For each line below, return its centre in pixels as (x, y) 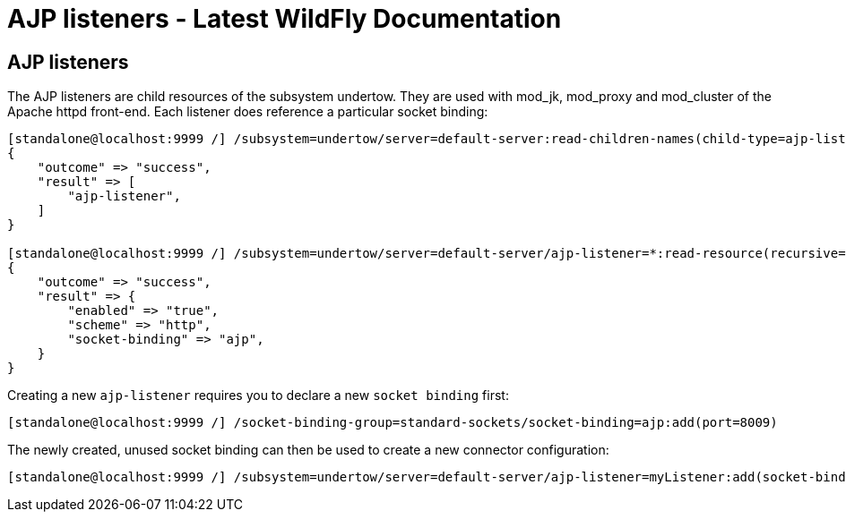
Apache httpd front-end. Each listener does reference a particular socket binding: (248, 112)
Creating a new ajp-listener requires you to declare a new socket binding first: (258, 396)
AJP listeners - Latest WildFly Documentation (285, 19)
